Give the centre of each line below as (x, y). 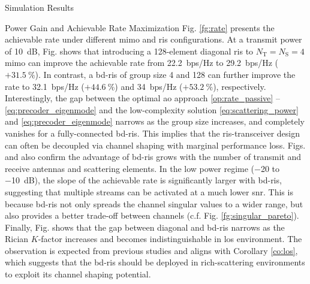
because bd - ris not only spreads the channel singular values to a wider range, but (154, 203)
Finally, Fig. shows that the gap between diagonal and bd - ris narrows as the (145, 227)
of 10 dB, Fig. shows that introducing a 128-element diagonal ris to (129, 51)
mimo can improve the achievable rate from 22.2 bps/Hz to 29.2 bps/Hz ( (142, 63)
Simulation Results (40, 7)
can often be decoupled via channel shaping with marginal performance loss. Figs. (155, 145)
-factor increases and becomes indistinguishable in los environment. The (170, 239)
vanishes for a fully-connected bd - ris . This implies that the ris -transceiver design (153, 133)
